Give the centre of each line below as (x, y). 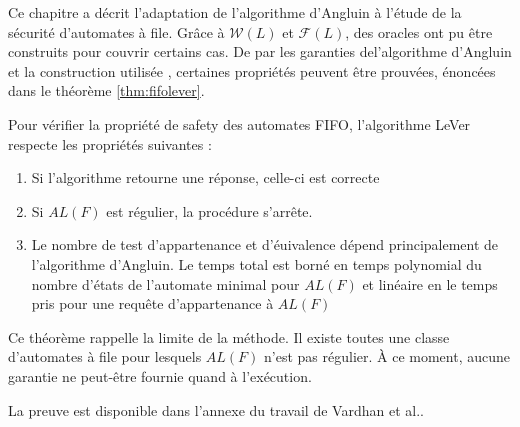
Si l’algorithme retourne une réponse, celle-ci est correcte (205, 177)
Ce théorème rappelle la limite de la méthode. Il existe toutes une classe (229, 336)
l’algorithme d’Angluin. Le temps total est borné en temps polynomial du (256, 263)
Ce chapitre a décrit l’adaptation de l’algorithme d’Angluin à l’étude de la (235, 12)
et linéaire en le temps (430, 283)
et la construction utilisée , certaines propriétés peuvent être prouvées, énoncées (252, 70)
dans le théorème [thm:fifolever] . (106, 90)
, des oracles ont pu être (419, 31)
